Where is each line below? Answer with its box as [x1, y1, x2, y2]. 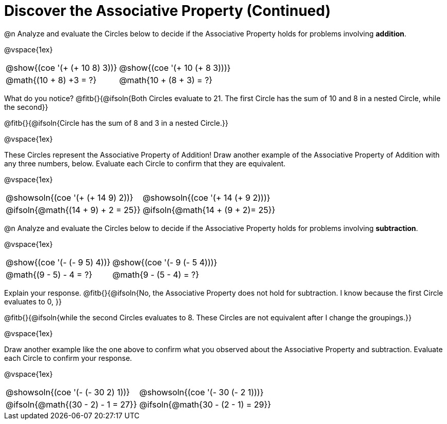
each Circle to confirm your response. [4, 353, 132, 362]
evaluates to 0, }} [4, 297, 62, 306]
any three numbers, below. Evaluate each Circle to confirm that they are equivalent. [4, 159, 286, 168]
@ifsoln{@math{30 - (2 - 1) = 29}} [139, 399, 271, 410]
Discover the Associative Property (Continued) [4, 2, 331, 20]
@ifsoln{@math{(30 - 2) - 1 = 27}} [6, 399, 137, 410]
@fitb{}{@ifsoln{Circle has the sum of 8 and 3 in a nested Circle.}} [4, 118, 228, 127]
